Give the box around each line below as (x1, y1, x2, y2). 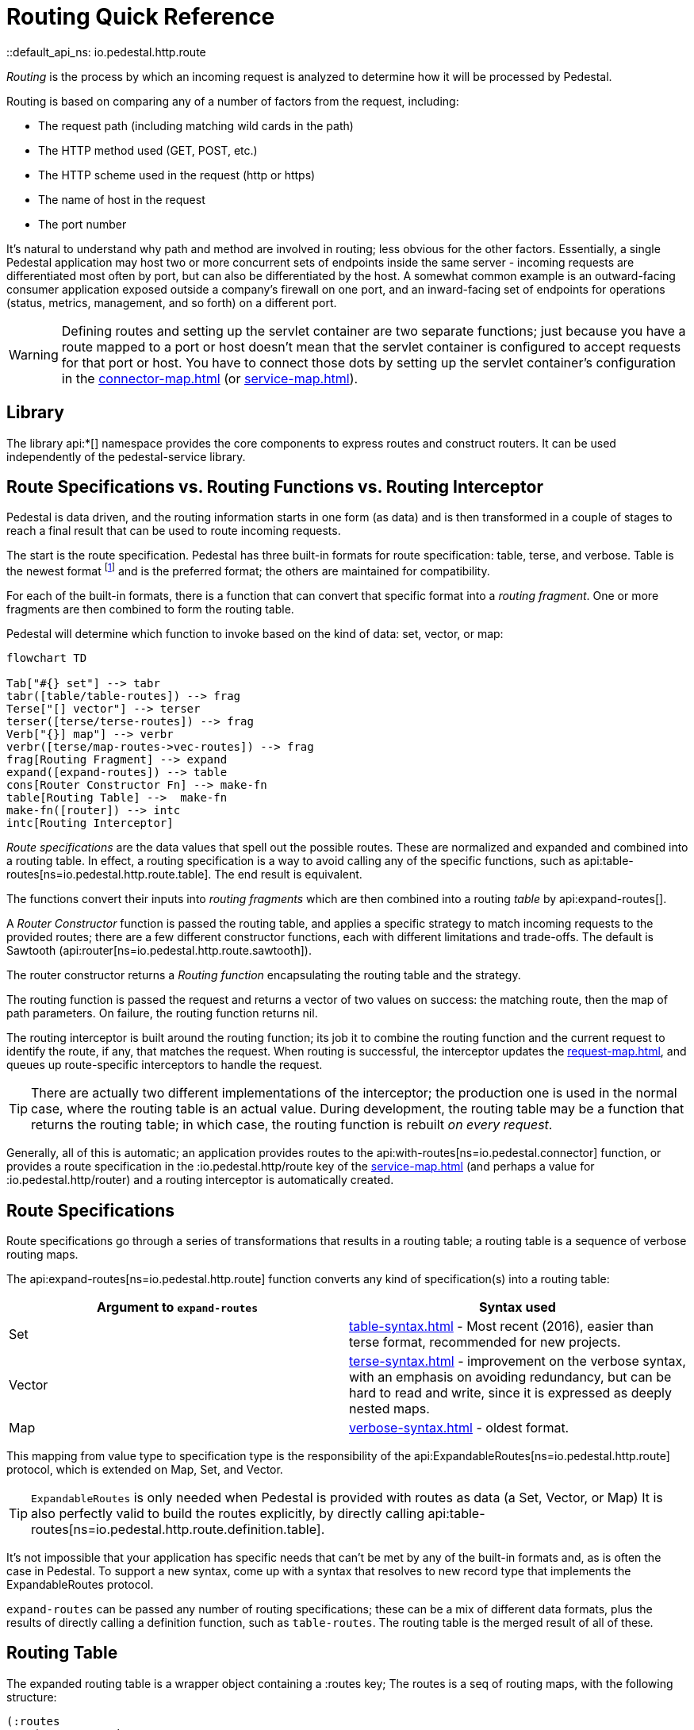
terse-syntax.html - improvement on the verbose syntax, (349, 1352, 686, 1369)
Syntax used (479, 1298, 556, 1315)
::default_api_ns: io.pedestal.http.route (6, 44, 206, 59)
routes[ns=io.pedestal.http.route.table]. (6, 867, 212, 882)
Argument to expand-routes (97, 1298, 258, 1315)
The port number (38, 217, 127, 231)
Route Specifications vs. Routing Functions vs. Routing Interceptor (6, 477, 544, 498)
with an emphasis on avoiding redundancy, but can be (349, 1368, 672, 1385)
